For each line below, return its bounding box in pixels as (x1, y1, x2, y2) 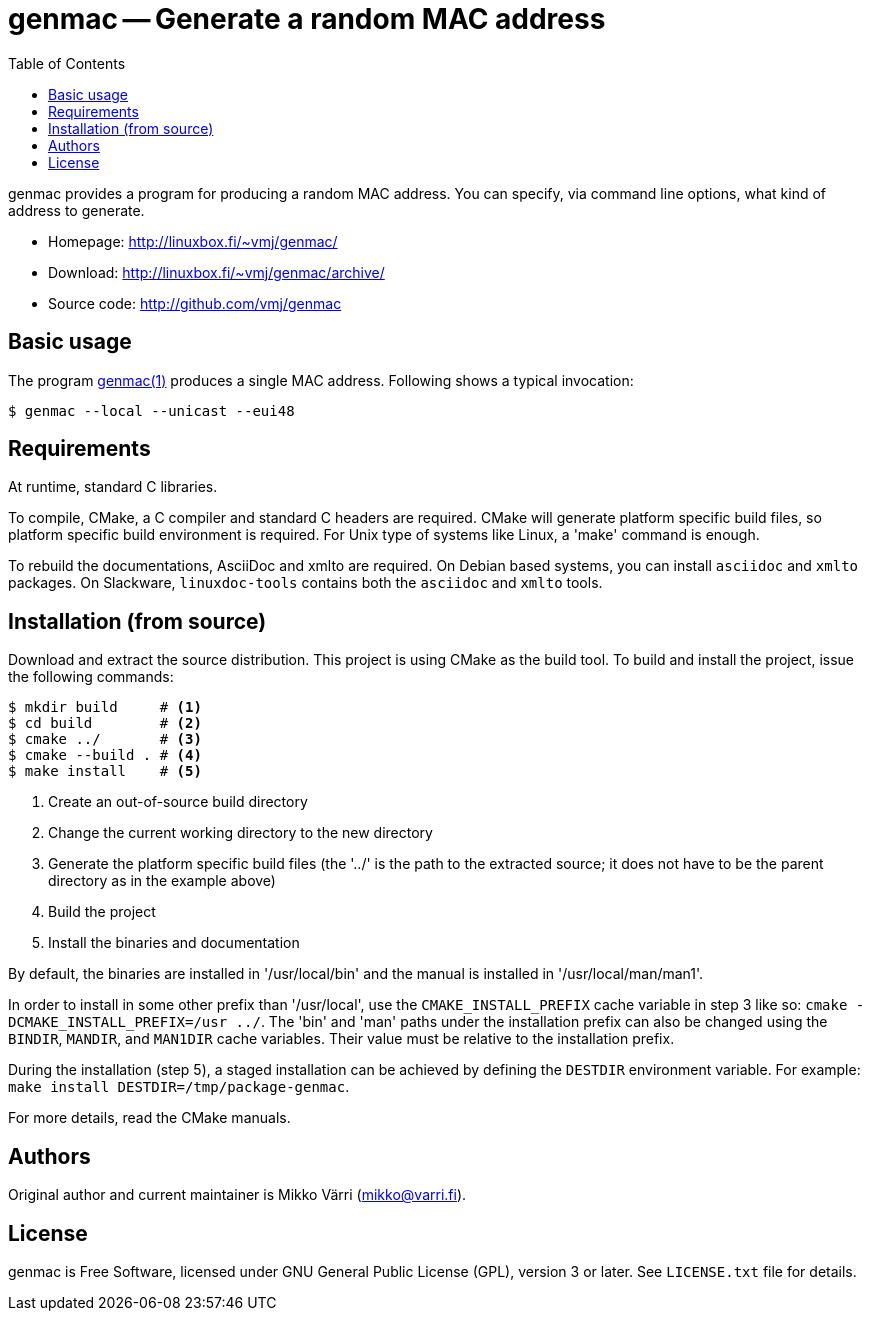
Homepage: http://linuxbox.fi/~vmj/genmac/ (48, 232, 338, 250)
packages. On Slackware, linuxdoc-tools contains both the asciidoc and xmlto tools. (8, 574, 603, 592)
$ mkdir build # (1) (8, 699, 202, 716)
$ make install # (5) (8, 763, 202, 780)
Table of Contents (8, 54, 126, 72)
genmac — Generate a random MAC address (8, 2, 606, 36)
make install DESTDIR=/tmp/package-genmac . (8, 1078, 350, 1096)
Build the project (48, 903, 156, 921)
